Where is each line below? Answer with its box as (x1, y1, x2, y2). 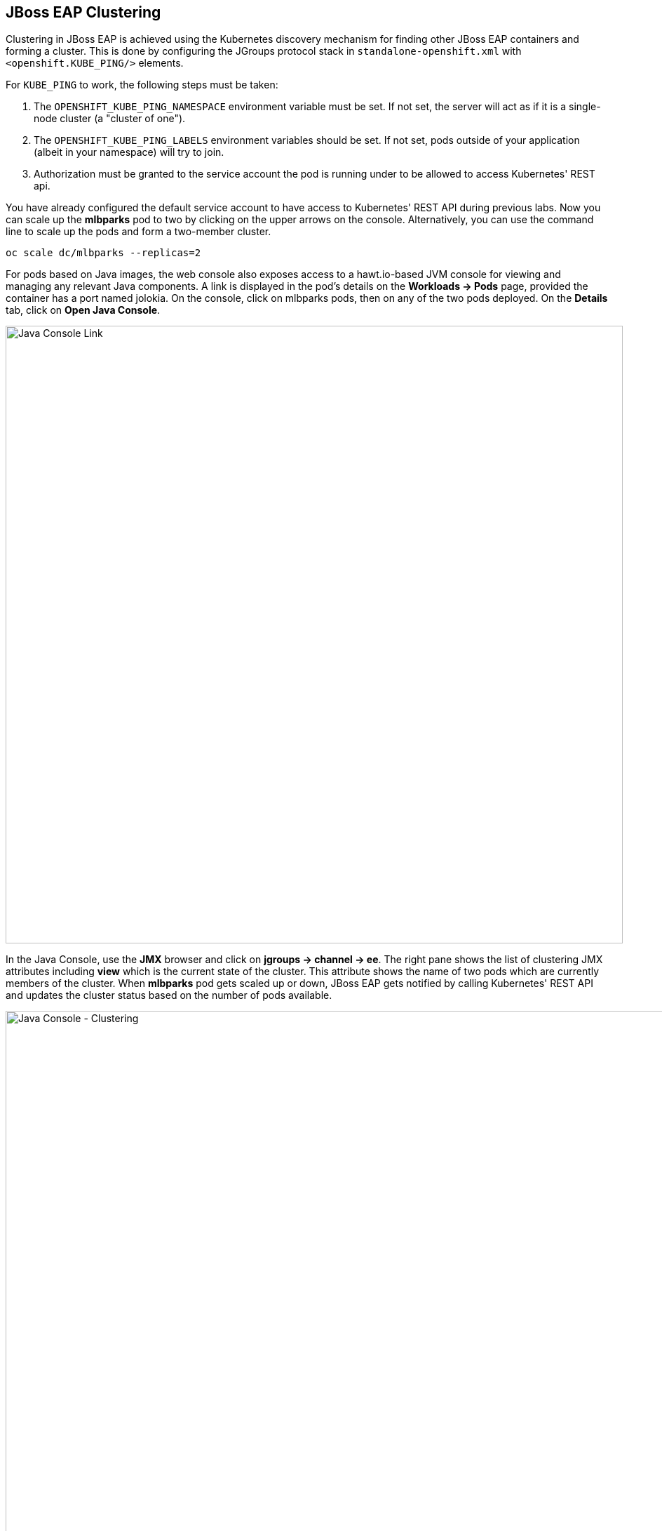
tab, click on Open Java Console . (6, 304, 161, 317)
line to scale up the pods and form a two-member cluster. (6, 225, 271, 238)
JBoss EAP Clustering (6, 4, 161, 21)
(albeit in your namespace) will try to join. (34, 146, 224, 159)
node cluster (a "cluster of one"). (34, 112, 186, 125)
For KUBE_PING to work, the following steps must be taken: (6, 79, 278, 91)
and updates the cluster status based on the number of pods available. (6, 989, 332, 1002)
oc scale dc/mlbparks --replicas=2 (6, 247, 201, 259)
